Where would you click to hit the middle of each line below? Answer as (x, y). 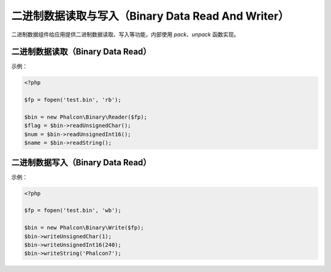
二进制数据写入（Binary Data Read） (81, 162)
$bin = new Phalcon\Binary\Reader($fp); (86, 117)
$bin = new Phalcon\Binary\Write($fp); (84, 228)
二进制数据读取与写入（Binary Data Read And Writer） (150, 16)
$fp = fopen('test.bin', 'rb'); (73, 100)
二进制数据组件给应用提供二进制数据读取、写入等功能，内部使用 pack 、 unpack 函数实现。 (125, 34)
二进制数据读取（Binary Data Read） (81, 52)
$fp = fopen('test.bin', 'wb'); (73, 211)
